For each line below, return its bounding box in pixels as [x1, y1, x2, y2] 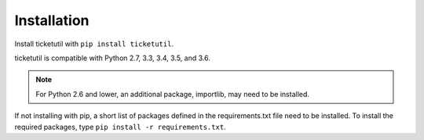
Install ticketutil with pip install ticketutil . [14, 39, 174, 48]
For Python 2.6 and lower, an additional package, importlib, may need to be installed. [35, 89, 310, 99]
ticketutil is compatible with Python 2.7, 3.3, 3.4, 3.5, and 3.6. [14, 53, 211, 63]
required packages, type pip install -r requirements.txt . [14, 122, 227, 131]
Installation [14, 12, 90, 29]
